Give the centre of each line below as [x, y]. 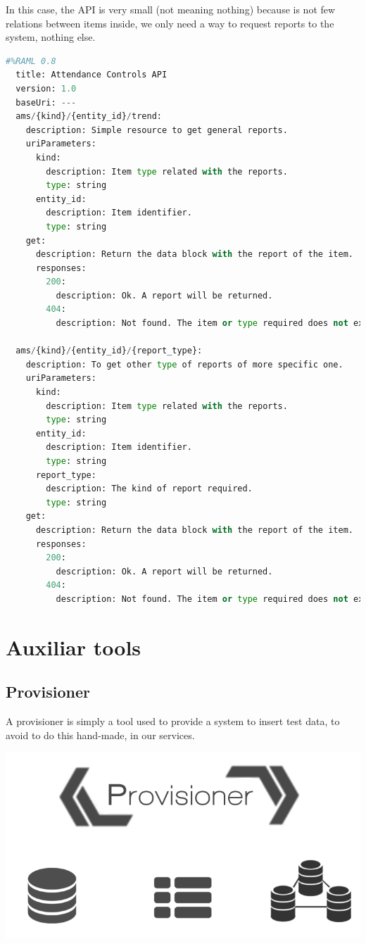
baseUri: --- [46, 102]
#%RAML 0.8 [31, 61]
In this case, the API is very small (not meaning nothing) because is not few [171, 9]
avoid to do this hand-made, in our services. [100, 735]
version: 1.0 [46, 88]
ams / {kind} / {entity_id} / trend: [89, 117]
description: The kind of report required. [149, 489]
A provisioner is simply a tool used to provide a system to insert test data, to [173, 721]
